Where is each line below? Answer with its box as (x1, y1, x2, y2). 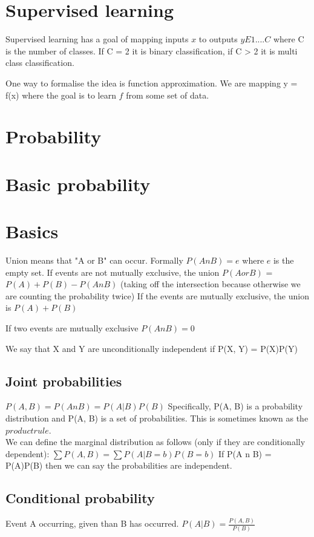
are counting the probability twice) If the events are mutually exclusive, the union (5, 289, 309, 302)
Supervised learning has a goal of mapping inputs (5, 33, 189, 45)
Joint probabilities (5, 371, 122, 390)
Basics (5, 219, 59, 244)
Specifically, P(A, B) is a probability (168, 400, 303, 412)
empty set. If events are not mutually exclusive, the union (5, 265, 220, 278)
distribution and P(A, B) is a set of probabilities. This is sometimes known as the (5, 411, 309, 424)
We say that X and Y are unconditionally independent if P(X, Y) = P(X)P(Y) (5, 342, 298, 354)
